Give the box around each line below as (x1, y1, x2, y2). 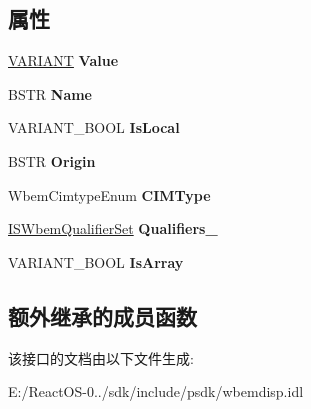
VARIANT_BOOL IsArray (8, 251, 184, 272)
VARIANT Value (8, 50, 119, 71)
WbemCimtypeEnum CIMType (8, 184, 211, 205)
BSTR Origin (8, 150, 96, 171)
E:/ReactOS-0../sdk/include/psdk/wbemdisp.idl (8, 381, 304, 402)
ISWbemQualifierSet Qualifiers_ (8, 218, 218, 239)
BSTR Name (8, 83, 92, 104)
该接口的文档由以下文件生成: (8, 347, 194, 368)
